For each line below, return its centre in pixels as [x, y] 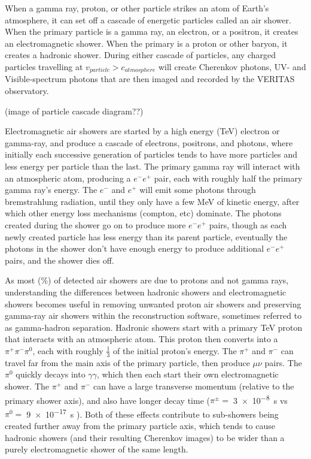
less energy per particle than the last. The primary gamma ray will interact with [153, 166]
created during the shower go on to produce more [95, 224]
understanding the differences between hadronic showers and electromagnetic [146, 292]
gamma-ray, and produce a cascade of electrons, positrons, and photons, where [149, 142]
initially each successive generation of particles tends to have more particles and [151, 154]
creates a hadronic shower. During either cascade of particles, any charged [141, 55]
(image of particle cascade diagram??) [74, 111]
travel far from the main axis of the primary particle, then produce [127, 362]
